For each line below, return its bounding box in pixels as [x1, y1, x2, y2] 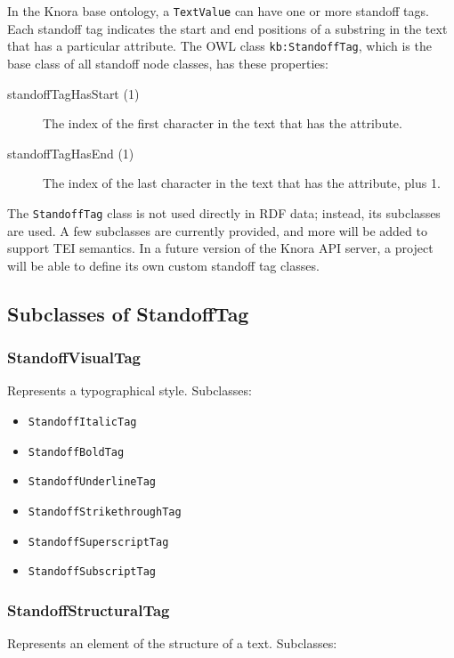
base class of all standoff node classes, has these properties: [7, 53, 328, 72]
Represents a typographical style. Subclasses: [7, 381, 252, 400]
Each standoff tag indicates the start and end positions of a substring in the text [7, 19, 448, 37]
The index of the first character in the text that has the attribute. [43, 114, 402, 133]
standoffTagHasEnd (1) [7, 143, 134, 162]
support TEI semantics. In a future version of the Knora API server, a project [7, 239, 434, 257]
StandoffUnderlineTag [28, 475, 156, 489]
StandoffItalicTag [28, 415, 137, 428]
